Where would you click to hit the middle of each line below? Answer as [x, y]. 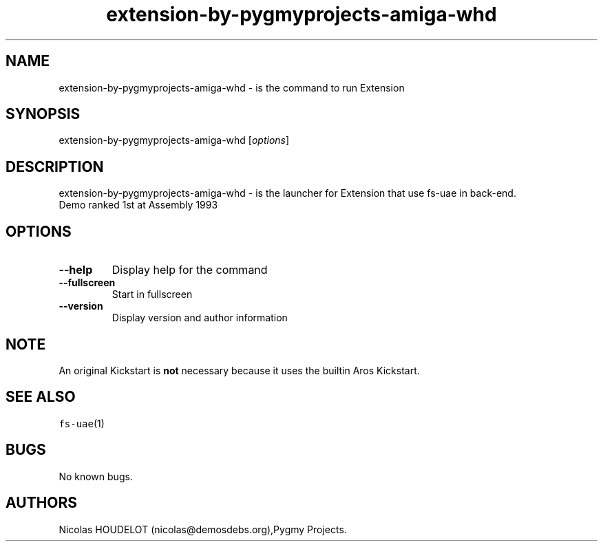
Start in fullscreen [152, 294]
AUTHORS [42, 503]
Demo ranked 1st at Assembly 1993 [138, 205]
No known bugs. [96, 476]
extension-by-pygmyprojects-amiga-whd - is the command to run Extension [232, 87]
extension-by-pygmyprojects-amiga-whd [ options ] [174, 140]
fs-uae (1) [82, 423]
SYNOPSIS [43, 114]
